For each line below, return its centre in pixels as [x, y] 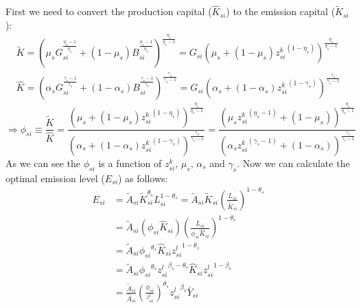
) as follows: [143, 178]
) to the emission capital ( [281, 11]
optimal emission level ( [55, 178]
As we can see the [43, 163]
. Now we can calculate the [293, 163]
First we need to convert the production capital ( [109, 11]
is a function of [130, 163]
